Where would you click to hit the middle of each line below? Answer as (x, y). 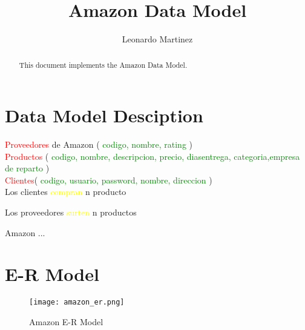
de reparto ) (27, 168)
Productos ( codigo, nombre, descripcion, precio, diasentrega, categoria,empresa (152, 156)
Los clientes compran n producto (66, 192)
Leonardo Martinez (157, 39)
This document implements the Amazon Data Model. (103, 64)
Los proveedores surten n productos (71, 212)
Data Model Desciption (104, 115)
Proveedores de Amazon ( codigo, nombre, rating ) (99, 144)
